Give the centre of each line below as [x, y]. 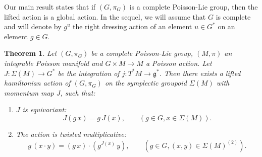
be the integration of [89, 73]
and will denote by [33, 26]
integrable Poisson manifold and [54, 63]
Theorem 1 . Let [31, 53]
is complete [233, 16]
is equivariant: [44, 109]
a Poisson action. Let [179, 63]
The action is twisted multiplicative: [71, 134]
